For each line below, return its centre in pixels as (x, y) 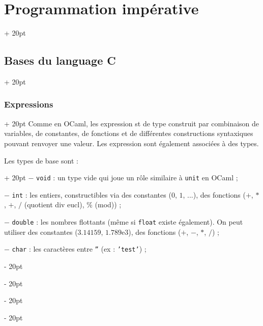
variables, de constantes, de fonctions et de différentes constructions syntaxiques (129, 133)
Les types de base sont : (41, 160)
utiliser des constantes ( (41, 232)
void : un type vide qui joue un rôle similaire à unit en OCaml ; (137, 178)
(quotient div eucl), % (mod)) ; (73, 205)
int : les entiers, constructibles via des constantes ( (92, 194)
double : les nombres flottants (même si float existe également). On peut (127, 222)
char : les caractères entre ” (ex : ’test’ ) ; (79, 249)
